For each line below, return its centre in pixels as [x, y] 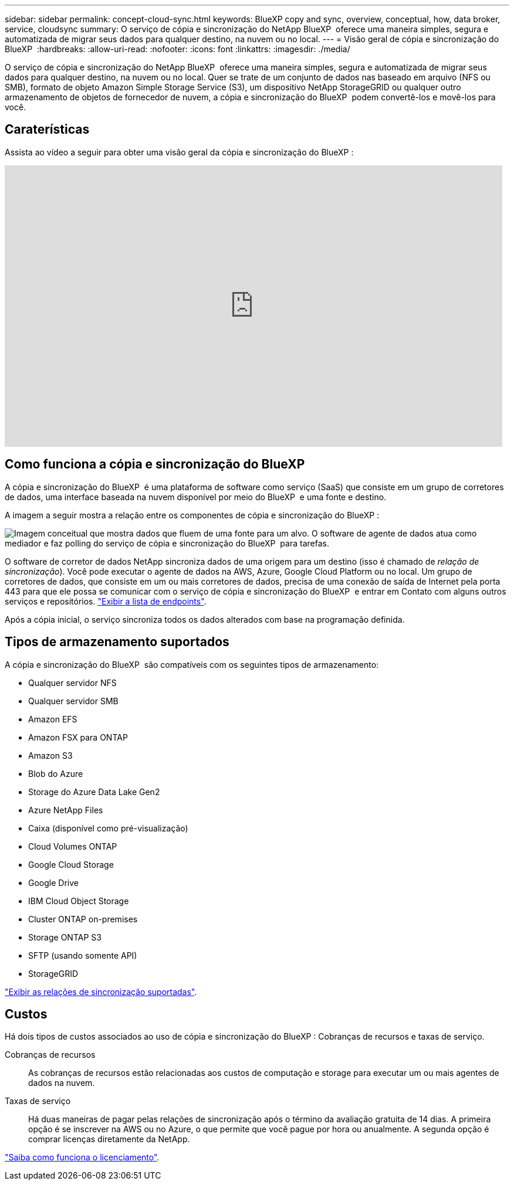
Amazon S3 [50, 755]
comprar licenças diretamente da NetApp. [109, 1139]
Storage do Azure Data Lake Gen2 [94, 792]
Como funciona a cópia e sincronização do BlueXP [155, 464]
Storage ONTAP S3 [65, 937]
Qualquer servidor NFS [72, 683]
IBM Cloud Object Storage [79, 901]
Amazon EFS [53, 719]
